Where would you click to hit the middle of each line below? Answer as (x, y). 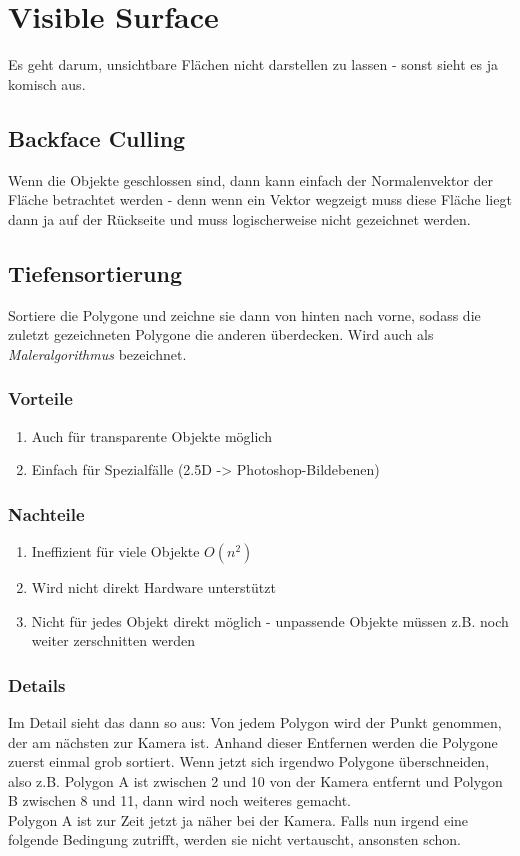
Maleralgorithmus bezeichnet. (97, 353)
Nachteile (46, 513)
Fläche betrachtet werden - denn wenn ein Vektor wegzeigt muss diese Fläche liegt (260, 199)
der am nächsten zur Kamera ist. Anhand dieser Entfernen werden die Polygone (253, 741)
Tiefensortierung (95, 272)
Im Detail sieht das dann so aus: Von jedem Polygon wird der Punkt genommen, (255, 721)
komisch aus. (47, 83)
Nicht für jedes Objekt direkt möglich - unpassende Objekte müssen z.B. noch (270, 620)
